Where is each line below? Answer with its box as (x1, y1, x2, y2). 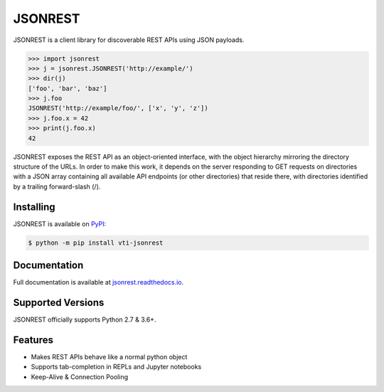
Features (13, 334, 53, 346)
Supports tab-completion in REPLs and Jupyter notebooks (31, 363, 202, 371)
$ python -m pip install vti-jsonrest (28, 238, 164, 247)
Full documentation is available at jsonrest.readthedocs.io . (13, 278, 184, 287)
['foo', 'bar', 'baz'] (28, 84, 107, 92)
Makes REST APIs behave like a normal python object (31, 353, 188, 361)
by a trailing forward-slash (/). (13, 182, 101, 191)
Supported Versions (13, 297, 105, 309)
